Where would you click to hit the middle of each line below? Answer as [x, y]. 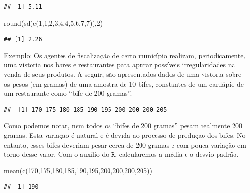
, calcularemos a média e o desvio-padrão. [177, 154]
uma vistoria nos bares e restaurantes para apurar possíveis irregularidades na [120, 65]
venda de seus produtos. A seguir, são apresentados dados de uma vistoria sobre [123, 74]
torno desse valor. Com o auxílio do [57, 154]
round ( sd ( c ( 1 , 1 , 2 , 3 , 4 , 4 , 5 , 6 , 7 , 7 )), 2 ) [54, 22]
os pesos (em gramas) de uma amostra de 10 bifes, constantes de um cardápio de [124, 83]
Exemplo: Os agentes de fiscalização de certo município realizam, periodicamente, [125, 55]
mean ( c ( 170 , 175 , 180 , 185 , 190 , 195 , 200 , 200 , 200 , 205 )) [78, 170]
